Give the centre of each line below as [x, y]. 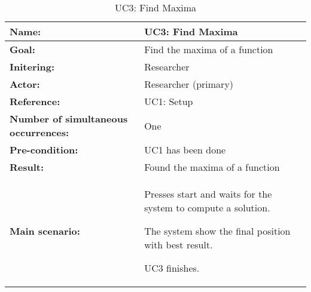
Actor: [25, 84]
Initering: [32, 67]
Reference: [35, 101]
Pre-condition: [44, 150]
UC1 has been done [185, 150]
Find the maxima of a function [209, 49]
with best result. [179, 245]
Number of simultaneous [69, 119]
